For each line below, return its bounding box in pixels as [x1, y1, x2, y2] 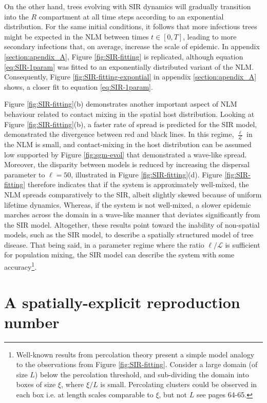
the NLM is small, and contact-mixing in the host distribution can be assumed [4, 138, 252, 149]
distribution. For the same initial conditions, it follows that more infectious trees [4, 21, 257, 32]
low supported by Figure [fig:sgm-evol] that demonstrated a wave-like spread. [4, 149, 247, 159]
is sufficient [225, 239, 260, 250]
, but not [159, 389, 187, 400]
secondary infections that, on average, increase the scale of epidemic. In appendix [4, 41, 260, 52]
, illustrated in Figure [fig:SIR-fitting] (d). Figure [71, 169, 222, 179]
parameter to [4, 169, 45, 179]
